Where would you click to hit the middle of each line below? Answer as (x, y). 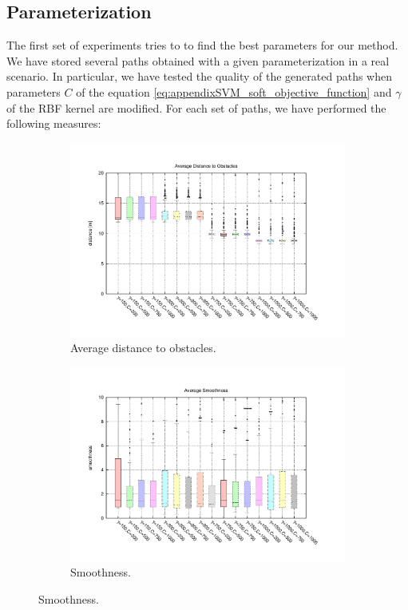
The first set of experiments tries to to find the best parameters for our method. (202, 45)
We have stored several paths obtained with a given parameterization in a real (198, 60)
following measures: (54, 123)
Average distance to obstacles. (143, 348)
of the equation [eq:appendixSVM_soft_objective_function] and (234, 91)
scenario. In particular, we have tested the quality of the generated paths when (199, 76)
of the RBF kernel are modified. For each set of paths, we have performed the (196, 107)
